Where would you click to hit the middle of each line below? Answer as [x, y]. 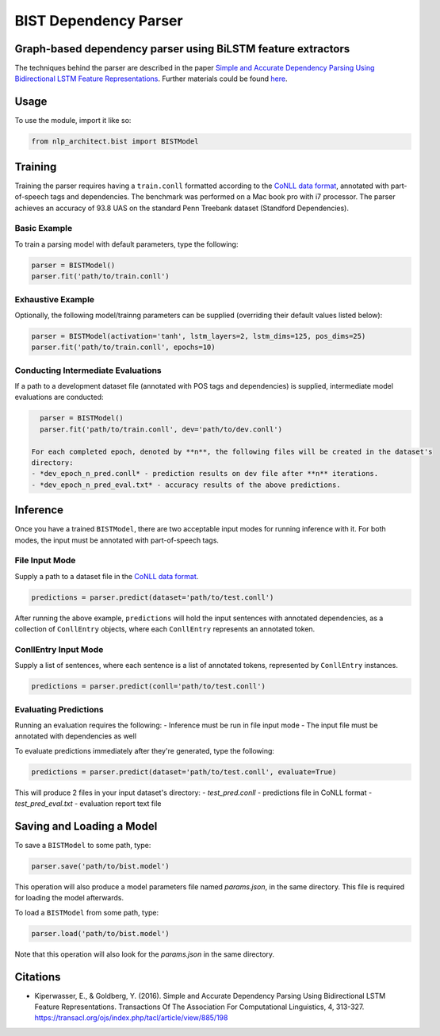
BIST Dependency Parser [99, 21]
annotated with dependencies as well [76, 736]
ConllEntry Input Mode [59, 649]
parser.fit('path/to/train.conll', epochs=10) [123, 347]
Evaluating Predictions [59, 709]
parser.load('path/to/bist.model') [100, 933]
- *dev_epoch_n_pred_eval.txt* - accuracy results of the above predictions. [186, 485]
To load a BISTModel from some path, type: [87, 912]
